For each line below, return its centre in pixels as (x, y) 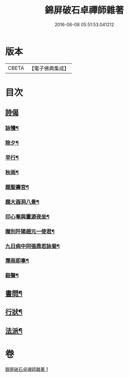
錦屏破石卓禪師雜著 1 (27, 369)
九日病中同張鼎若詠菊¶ (33, 246)
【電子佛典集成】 (49, 68)
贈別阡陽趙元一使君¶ (30, 231)
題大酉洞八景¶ (22, 202)
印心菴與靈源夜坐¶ (27, 217)
